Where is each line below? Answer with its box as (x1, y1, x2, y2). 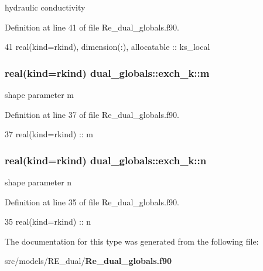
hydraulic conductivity (5, 1, 86, 13)
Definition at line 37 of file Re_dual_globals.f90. (5, 108, 180, 120)
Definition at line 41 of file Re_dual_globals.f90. (5, 21, 180, 33)
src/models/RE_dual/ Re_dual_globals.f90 (5, 255, 172, 267)
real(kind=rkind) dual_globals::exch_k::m (5, 65, 210, 80)
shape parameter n (5, 176, 72, 188)
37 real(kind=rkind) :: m (5, 128, 94, 140)
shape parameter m (5, 89, 74, 100)
